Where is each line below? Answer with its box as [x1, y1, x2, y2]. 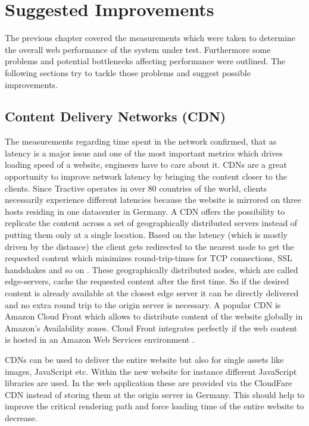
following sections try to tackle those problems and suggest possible [5, 66, 251, 79]
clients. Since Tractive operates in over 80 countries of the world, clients [5, 181, 267, 194]
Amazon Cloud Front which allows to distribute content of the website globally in [5, 310, 303, 322]
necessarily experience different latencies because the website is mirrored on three [5, 193, 302, 206]
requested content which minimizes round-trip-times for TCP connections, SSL [5, 252, 292, 264]
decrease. [5, 411, 38, 424]
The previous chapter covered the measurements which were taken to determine [5, 32, 296, 44]
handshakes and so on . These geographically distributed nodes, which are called [5, 263, 298, 275]
